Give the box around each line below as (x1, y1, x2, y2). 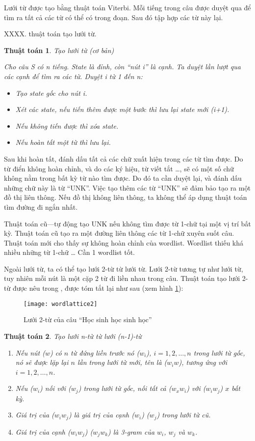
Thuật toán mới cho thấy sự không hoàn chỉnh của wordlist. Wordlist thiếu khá (4, 237, 244, 248)
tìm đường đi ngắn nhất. (4, 201, 78, 212)
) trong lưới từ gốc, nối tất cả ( (78, 383, 172, 393)
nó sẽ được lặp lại (15, 357, 69, 367)
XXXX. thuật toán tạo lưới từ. (4, 28, 97, 39)
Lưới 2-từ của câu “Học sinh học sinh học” (24, 314, 152, 325)
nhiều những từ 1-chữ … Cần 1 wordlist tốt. (4, 247, 135, 257)
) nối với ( (40, 383, 71, 393)
